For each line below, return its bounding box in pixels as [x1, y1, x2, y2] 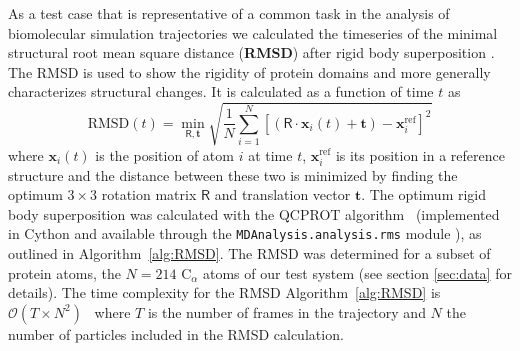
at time [248, 144, 293, 165]
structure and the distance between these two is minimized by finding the [8, 164, 458, 185]
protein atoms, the [8, 262, 121, 283]
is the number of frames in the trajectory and [147, 301, 426, 322]
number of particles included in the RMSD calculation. [8, 323, 344, 344]
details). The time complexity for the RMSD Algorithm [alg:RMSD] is [8, 282, 441, 303]
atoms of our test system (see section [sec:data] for [202, 262, 512, 283]
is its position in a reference [335, 144, 505, 165]
